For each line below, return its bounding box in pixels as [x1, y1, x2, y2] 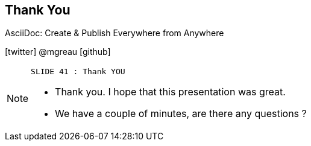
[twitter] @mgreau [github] [5, 46, 111, 57]
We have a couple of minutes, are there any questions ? [55, 107, 307, 120]
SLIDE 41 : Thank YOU [31, 67, 125, 77]
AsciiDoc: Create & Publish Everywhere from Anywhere [5, 28, 224, 39]
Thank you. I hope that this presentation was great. [55, 86, 286, 98]
